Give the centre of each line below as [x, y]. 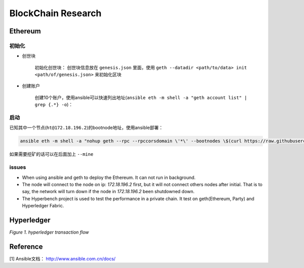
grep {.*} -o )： [54, 105]
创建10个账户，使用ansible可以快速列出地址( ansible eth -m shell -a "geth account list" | [141, 97]
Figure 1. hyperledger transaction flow [49, 232]
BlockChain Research [55, 13]
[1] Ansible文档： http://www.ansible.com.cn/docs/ [63, 258]
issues [18, 167]
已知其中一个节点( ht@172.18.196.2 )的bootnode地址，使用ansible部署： [86, 128]
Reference [26, 247]
